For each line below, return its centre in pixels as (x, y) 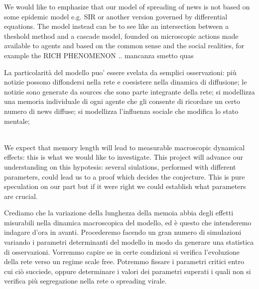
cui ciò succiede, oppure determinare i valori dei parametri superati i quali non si (128, 271)
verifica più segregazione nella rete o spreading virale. (85, 281)
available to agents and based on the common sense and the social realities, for (124, 46)
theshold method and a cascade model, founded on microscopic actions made (121, 36)
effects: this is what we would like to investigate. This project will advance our (124, 157)
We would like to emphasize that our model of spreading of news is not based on (127, 6)
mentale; (17, 121)
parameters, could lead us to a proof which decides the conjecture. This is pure (125, 176)
